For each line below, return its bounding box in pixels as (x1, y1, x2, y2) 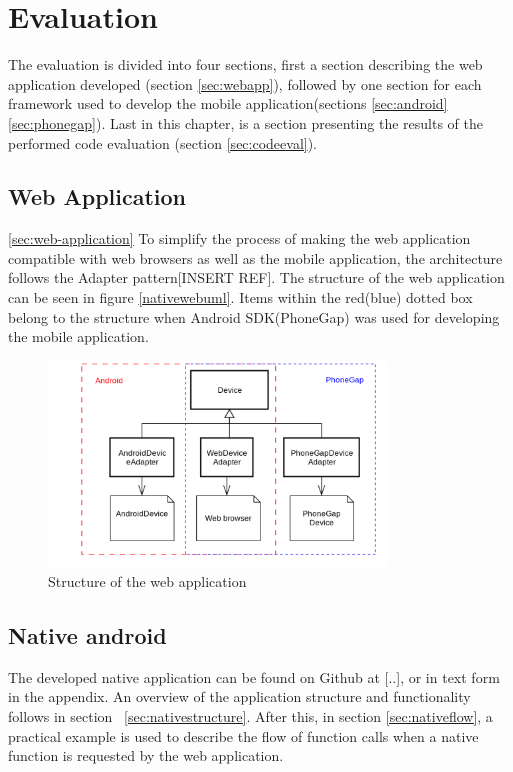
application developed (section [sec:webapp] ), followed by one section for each (8, 73, 482, 94)
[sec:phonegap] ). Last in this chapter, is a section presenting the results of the (8, 112, 483, 133)
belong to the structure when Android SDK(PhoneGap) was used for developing (8, 306, 500, 327)
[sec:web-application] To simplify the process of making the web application (8, 228, 471, 249)
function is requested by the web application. (8, 745, 284, 766)
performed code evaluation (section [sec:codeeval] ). (8, 132, 318, 153)
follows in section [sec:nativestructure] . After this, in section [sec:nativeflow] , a (8, 706, 493, 727)
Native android (8, 620, 167, 651)
